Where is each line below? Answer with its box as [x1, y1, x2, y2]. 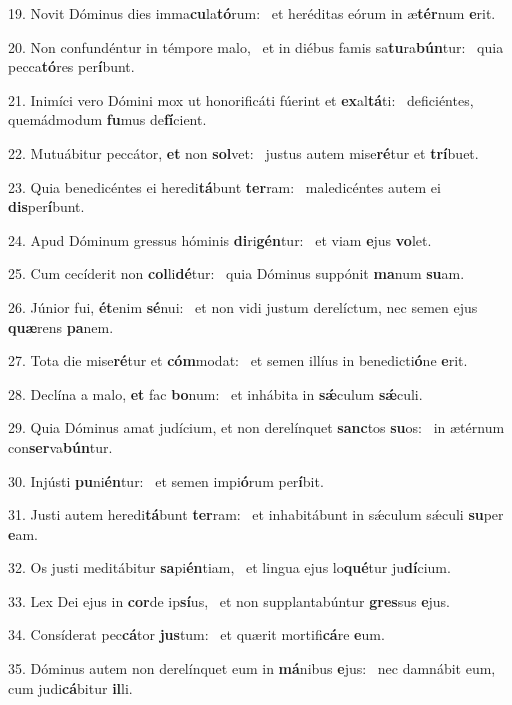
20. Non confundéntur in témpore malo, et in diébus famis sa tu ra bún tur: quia [8, 36, 504, 57]
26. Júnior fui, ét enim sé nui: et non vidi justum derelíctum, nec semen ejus [8, 296, 478, 317]
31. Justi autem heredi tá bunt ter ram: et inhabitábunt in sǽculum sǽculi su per [8, 504, 504, 525]
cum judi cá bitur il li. [8, 677, 133, 698]
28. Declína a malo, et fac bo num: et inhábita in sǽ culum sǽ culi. [8, 383, 423, 404]
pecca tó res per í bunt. [8, 56, 135, 77]
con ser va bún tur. [8, 436, 113, 457]
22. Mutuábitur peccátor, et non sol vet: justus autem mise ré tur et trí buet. [8, 142, 479, 163]
